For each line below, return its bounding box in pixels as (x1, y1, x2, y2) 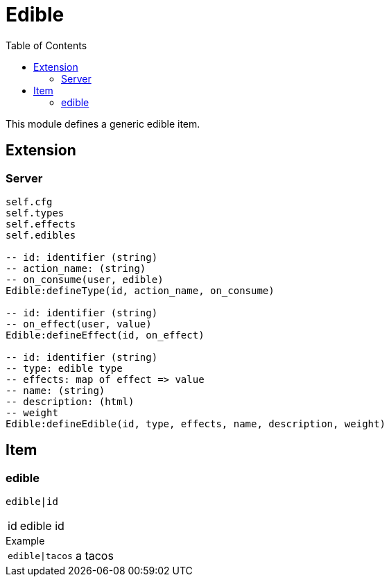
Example (6, 535, 45, 547)
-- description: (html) (6, 395, 135, 407)
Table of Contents (6, 39, 87, 51)
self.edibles (6, 229, 76, 241)
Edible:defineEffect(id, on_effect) (6, 329, 205, 341)
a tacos (75, 549, 114, 563)
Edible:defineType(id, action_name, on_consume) (6, 284, 275, 296)
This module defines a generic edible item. (6, 117, 200, 130)
